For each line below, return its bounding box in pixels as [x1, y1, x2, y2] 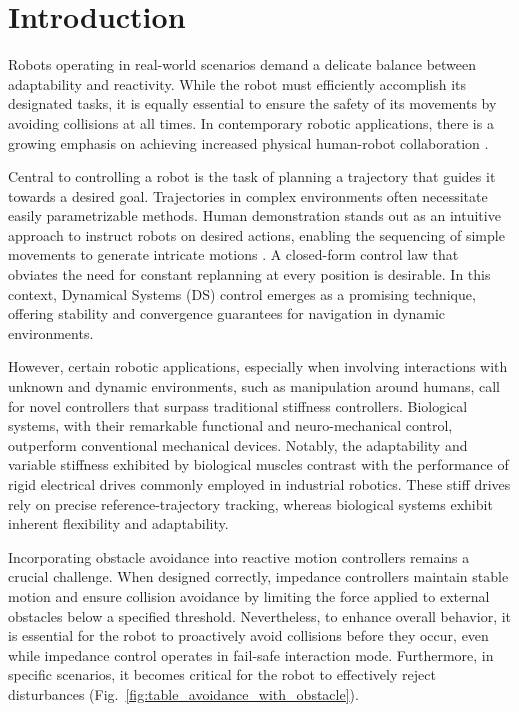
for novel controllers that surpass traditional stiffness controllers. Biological [8, 395, 468, 416]
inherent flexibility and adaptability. [8, 513, 229, 534]
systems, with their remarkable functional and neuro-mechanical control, [8, 415, 453, 436]
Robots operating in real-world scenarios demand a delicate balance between [8, 54, 477, 75]
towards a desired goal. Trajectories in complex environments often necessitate [8, 185, 488, 206]
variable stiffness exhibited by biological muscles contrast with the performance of [8, 454, 509, 475]
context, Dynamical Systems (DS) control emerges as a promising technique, [8, 283, 476, 304]
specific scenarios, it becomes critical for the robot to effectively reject [8, 664, 436, 685]
